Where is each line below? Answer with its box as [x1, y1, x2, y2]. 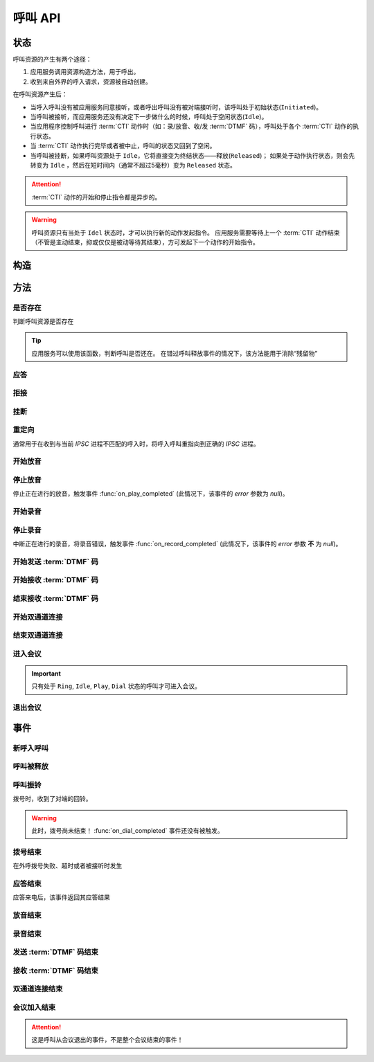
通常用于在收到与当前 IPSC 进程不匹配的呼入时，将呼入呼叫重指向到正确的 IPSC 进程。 [12, 440, 260, 448]
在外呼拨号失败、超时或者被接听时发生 [12, 862, 123, 870]
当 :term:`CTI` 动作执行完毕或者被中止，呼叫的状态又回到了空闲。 [30, 142, 216, 150]
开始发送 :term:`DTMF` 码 [12, 557, 98, 566]
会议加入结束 [12, 1002, 56, 1012]
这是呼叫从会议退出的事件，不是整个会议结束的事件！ [31, 1036, 184, 1044]
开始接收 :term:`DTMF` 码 [12, 575, 98, 585]
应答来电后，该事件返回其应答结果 [12, 893, 110, 901]
